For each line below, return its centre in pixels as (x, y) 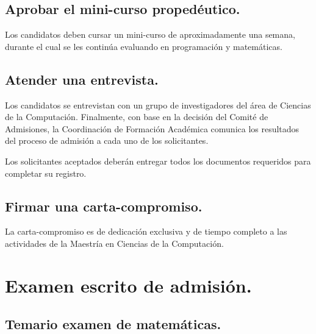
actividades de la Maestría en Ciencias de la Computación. (114, 243)
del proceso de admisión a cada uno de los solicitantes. (107, 140)
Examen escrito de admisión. (128, 285)
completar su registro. (46, 173)
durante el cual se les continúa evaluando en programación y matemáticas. (144, 46)
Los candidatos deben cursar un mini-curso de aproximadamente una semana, (150, 34)
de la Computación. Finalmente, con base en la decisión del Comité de (137, 117)
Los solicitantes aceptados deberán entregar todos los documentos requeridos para (158, 161)
